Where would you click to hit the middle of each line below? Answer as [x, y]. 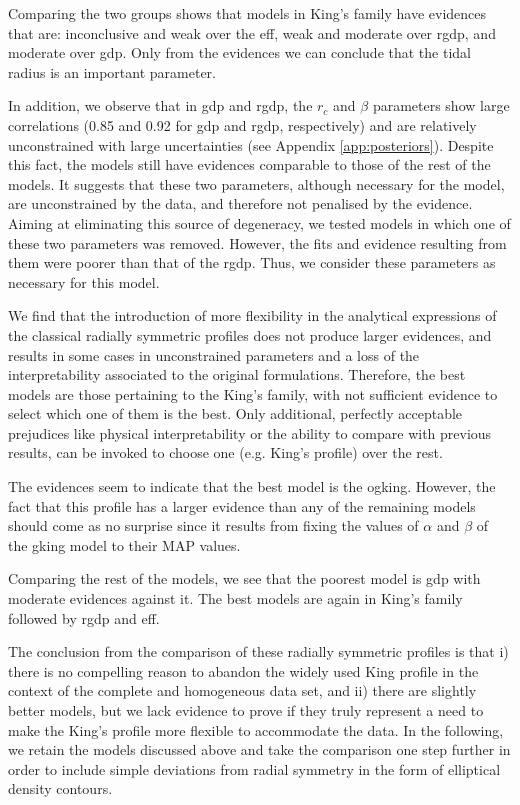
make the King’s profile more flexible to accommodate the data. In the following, [256, 729]
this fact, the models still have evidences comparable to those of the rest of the [249, 164]
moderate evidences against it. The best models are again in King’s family [235, 598]
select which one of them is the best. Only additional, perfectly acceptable [235, 413]
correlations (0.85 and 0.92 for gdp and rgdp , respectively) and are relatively [242, 124]
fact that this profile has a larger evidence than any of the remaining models [242, 505]
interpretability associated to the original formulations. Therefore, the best [237, 374]
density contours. [60, 788]
